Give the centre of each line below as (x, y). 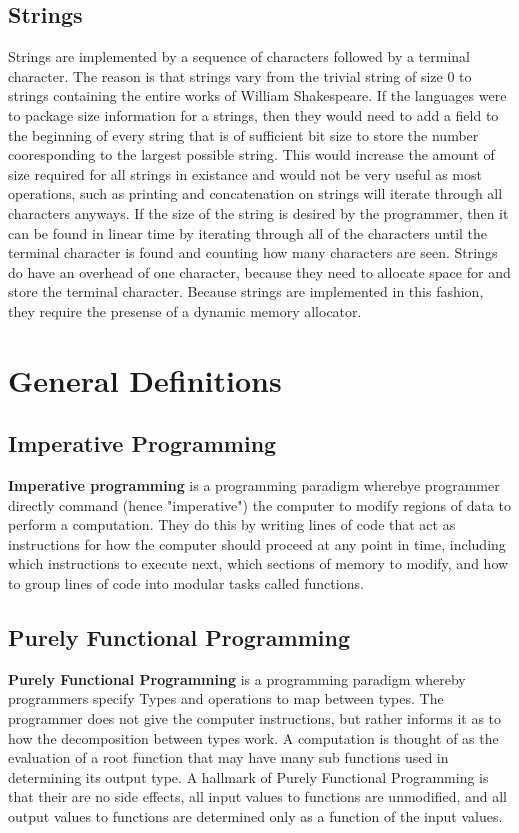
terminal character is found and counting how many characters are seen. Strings (253, 252)
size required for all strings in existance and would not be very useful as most (245, 173)
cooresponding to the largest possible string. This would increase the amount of (251, 154)
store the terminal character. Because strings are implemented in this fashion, (246, 291)
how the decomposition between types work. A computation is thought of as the (253, 737)
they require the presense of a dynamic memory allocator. (185, 310)
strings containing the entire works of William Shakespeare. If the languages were (257, 95)
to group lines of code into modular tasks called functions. (186, 583)
